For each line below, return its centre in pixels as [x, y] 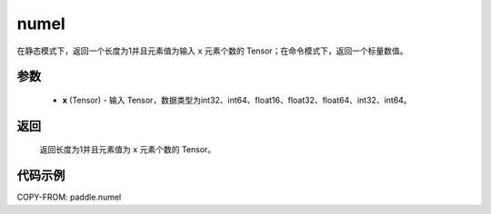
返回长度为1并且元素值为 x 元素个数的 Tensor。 [128, 150]
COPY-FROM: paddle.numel [69, 197]
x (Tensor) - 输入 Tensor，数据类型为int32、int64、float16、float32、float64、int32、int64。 [237, 100]
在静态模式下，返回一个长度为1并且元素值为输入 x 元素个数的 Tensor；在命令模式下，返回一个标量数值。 [212, 51]
